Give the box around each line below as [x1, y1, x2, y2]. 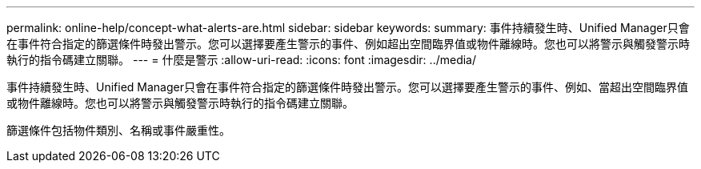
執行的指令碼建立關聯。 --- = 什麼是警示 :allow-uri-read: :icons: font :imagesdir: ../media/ [6, 53, 477, 66]
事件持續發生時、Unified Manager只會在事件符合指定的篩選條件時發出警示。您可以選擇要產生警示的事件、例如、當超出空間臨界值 [6, 80, 688, 94]
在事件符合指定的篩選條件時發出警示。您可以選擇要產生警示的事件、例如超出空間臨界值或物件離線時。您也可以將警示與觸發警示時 [6, 37, 690, 50]
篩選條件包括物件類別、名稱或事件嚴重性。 [6, 123, 230, 137]
